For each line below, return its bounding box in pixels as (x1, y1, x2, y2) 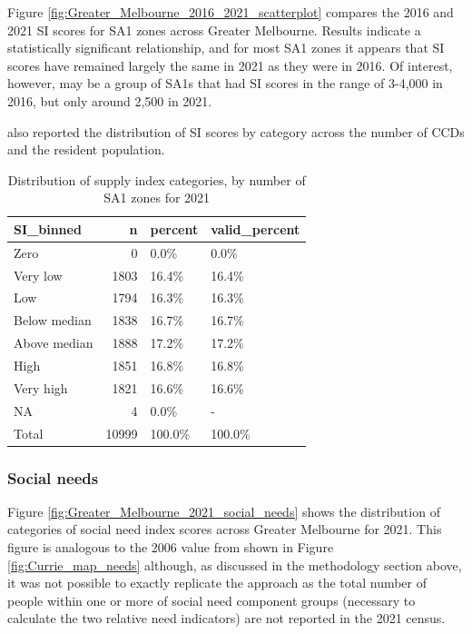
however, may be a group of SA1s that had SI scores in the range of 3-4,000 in (7, 74, 443, 93)
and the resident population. (7, 140, 165, 159)
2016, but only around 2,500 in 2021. (7, 91, 212, 110)
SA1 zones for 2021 (103, 188, 211, 207)
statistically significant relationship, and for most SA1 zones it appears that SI (7, 38, 445, 57)
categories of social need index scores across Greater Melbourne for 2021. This (7, 520, 442, 539)
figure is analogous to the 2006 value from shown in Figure (7, 538, 334, 557)
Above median (14, 333, 93, 352)
